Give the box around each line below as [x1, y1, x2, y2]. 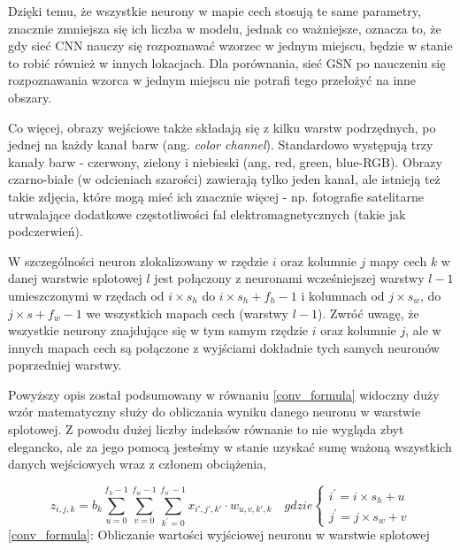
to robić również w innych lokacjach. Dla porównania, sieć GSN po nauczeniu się [8, 53, 446, 72]
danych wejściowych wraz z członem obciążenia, [8, 455, 267, 473]
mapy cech [370, 251, 427, 270]
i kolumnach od [301, 286, 385, 304]
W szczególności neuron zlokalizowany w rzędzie [8, 251, 269, 270]
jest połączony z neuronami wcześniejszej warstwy [154, 269, 425, 287]
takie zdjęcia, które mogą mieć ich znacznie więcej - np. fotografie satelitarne [8, 187, 424, 205]
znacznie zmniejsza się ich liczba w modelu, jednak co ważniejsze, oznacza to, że [8, 19, 441, 37]
